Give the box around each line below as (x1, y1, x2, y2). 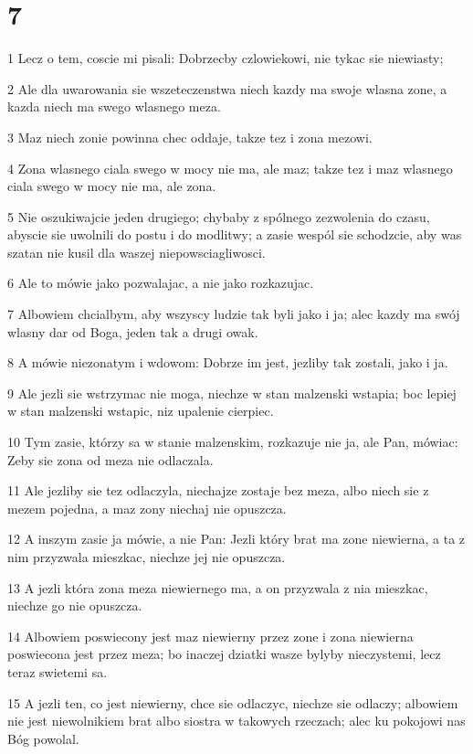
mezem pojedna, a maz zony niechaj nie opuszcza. (7, 498, 287, 517)
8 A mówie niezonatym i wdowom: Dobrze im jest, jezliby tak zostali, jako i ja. (7, 353, 448, 372)
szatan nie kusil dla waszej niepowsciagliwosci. (7, 242, 266, 261)
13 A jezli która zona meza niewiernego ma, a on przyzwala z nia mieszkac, (7, 578, 428, 597)
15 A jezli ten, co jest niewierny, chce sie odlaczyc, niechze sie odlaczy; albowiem (7, 693, 458, 712)
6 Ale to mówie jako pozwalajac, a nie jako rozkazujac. (7, 273, 314, 292)
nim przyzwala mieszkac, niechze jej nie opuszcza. (7, 547, 286, 566)
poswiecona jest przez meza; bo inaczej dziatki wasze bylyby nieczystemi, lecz (7, 644, 441, 664)
